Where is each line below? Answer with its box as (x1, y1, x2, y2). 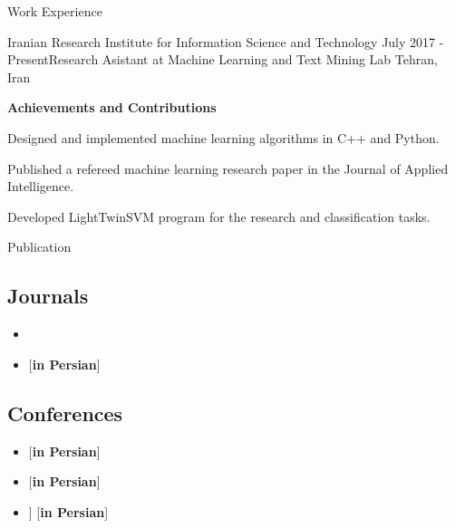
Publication (7, 237, 72, 256)
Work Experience (7, 2, 102, 20)
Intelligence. (7, 177, 74, 196)
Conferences (7, 398, 123, 427)
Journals (7, 282, 89, 310)
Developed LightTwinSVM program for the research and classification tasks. (7, 206, 431, 226)
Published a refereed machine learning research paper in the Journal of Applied (7, 158, 449, 178)
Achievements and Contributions (7, 98, 217, 117)
